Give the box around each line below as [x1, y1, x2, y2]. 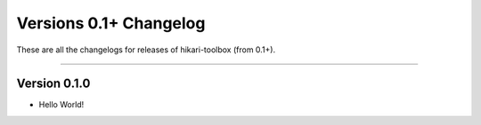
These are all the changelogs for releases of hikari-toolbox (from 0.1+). [16, 44, 276, 55]
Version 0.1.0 [16, 76, 91, 91]
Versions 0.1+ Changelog [16, 13, 206, 33]
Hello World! [38, 99, 85, 110]
